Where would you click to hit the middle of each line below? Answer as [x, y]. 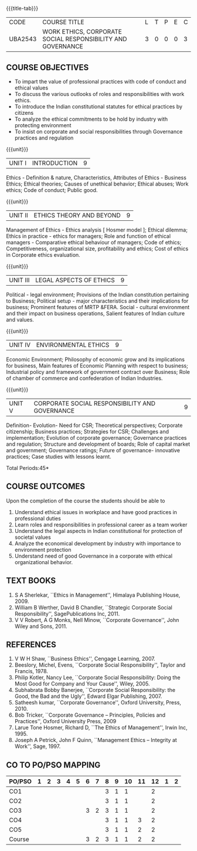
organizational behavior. [44, 562]
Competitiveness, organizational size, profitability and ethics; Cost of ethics [97, 249]
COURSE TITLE [63, 22]
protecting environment [43, 125]
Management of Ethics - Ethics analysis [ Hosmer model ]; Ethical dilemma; [97, 230]
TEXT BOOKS [31, 581]
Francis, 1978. [31, 671]
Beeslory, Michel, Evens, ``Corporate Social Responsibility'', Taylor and [100, 665]
